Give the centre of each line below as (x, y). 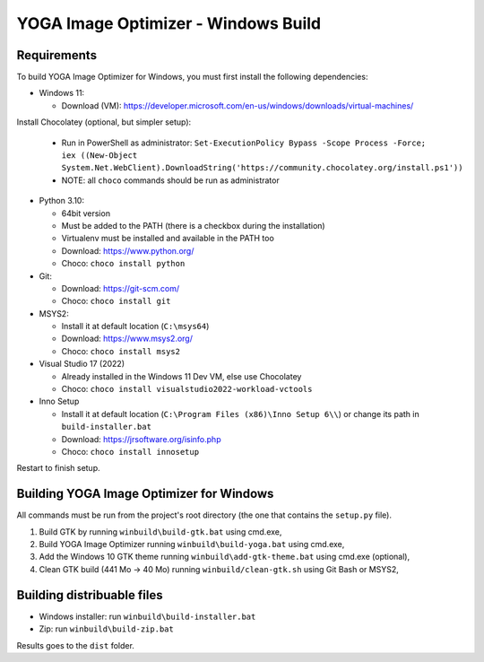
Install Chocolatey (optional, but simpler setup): (104, 122)
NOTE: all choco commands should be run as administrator (170, 180)
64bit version (86, 213)
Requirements (57, 55)
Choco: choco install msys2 (121, 351)
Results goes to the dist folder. (75, 645)
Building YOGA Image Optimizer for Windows (145, 494)
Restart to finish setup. (58, 468)
